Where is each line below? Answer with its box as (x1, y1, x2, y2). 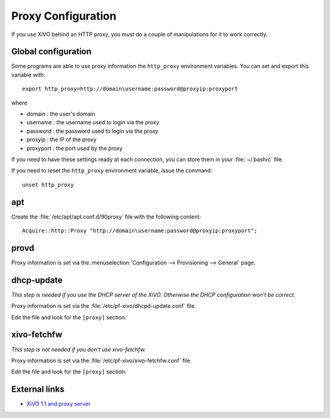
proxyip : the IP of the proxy (26, 136, 97, 143)
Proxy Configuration (11, 9, 117, 23)
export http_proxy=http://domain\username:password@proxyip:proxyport (22, 86, 238, 92)
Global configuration (11, 47, 92, 57)
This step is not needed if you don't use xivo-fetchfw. (11, 346, 146, 353)
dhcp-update (11, 275, 63, 285)
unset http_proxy (22, 181, 74, 188)
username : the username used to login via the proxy (26, 119, 159, 126)
